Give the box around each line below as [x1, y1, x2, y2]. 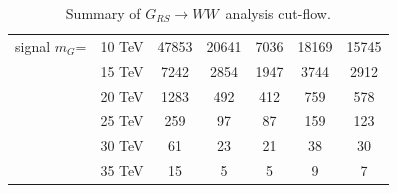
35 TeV [100, 160, 144, 181]
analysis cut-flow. [225, 3, 331, 23]
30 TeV [100, 135, 144, 156]
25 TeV [100, 110, 144, 131]
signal [15, 35, 51, 56]
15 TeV [100, 60, 144, 81]
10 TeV [100, 35, 144, 56]
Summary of [65, 3, 141, 23]
